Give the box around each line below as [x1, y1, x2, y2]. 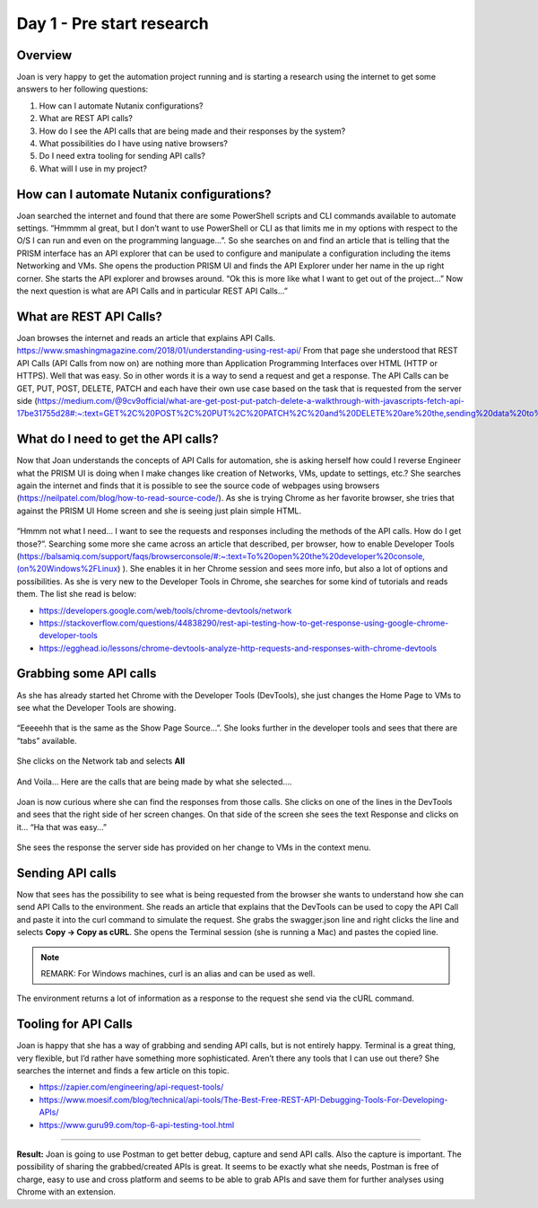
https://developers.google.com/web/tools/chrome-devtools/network [39, 605, 292, 616]
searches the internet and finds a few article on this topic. [16, 1065, 230, 1076]
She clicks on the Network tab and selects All [16, 756, 186, 766]
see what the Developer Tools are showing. [16, 702, 177, 713]
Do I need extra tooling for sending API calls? [39, 151, 206, 162]
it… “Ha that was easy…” [16, 821, 108, 832]
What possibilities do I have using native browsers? [39, 138, 229, 149]
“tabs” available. [16, 735, 77, 746]
